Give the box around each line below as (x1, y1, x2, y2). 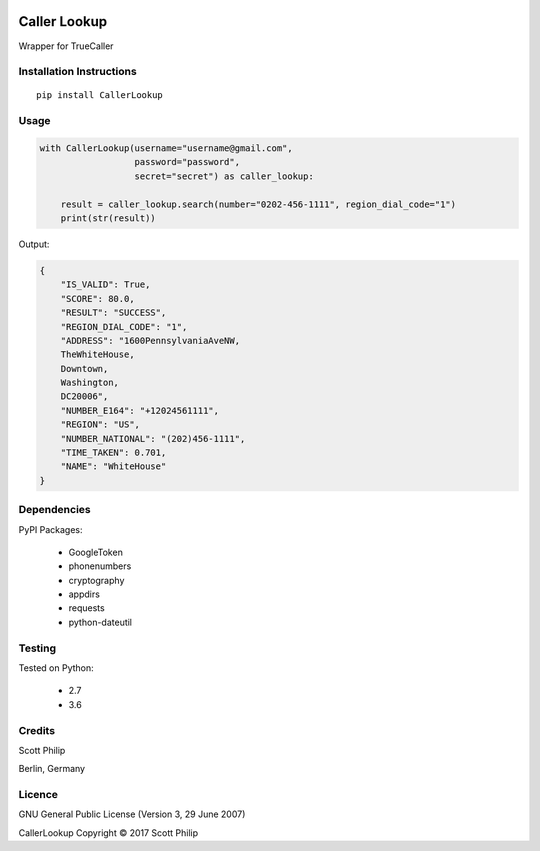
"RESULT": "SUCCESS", (60, 307, 167, 319)
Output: (18, 238, 50, 250)
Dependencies (18, 503, 92, 517)
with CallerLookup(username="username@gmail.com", (39, 143, 294, 154)
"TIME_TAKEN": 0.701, (60, 447, 167, 459)
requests (68, 602, 105, 614)
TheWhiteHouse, (60, 349, 135, 360)
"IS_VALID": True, (60, 279, 151, 290)
